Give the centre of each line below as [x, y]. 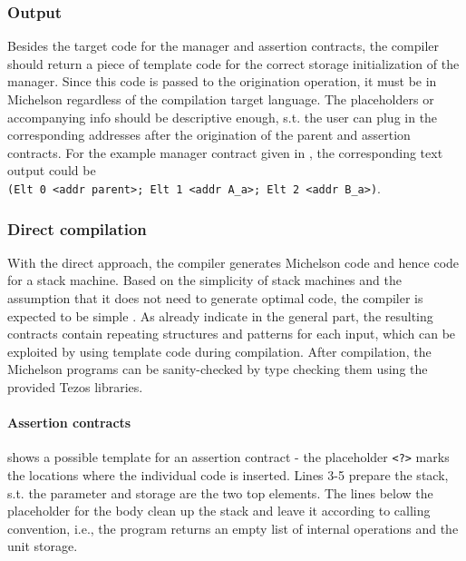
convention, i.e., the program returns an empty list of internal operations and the [233, 528]
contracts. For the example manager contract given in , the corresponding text [225, 152]
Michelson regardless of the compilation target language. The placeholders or [221, 99]
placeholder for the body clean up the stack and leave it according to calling [219, 511]
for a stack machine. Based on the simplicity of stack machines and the [204, 280]
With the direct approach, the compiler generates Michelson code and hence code [233, 262]
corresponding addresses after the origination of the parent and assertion [209, 135]
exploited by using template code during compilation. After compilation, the [219, 351]
